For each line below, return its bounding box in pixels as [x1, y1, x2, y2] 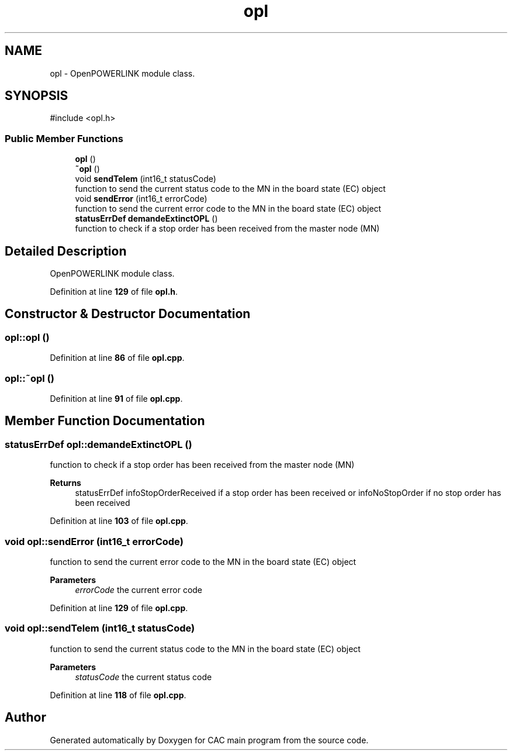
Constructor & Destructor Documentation [5, 306, 251, 322]
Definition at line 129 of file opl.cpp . [50, 602, 188, 613]
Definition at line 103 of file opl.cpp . [50, 516, 188, 526]
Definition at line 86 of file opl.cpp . [50, 353, 185, 363]
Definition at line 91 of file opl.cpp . [50, 394, 183, 404]
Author [5, 710, 46, 725]
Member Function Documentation [5, 413, 205, 429]
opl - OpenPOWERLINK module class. [50, 68, 195, 78]
